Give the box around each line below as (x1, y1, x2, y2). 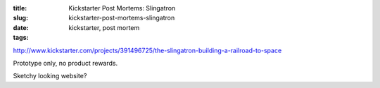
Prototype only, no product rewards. (13, 59, 118, 67)
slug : (13, 14, 28, 22)
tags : (13, 34, 29, 42)
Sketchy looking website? (13, 72, 87, 80)
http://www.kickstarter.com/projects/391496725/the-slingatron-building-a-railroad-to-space (13, 46, 282, 54)
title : (13, 4, 27, 12)
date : (13, 23, 29, 31)
